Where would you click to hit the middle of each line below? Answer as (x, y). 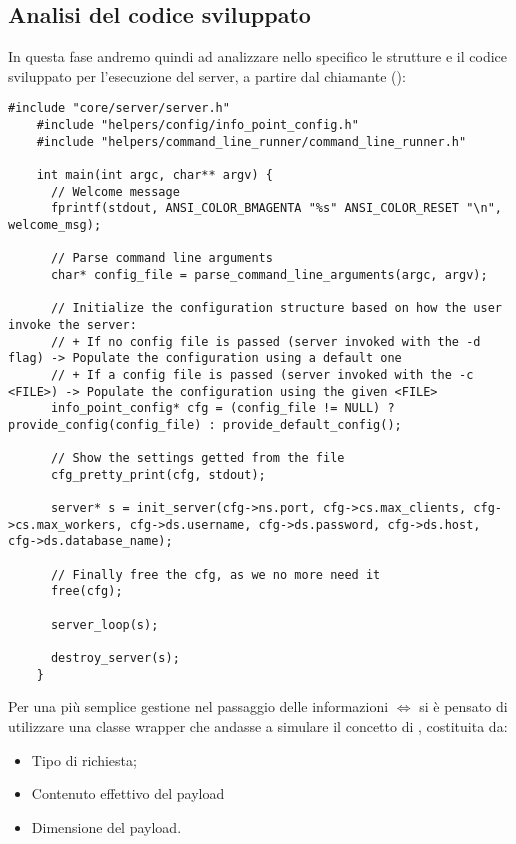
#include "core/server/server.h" (119, 108)
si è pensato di (463, 706)
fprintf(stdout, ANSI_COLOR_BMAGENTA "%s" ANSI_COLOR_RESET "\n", (276, 208)
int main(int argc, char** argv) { (154, 175)
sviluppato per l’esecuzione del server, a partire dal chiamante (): (207, 75)
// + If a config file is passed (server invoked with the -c (262, 374)
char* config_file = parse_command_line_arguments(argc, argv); (269, 274)
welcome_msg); (55, 224)
